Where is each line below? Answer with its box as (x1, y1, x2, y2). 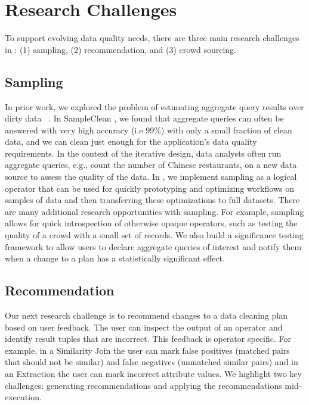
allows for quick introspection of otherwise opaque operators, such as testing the (5, 217, 298, 229)
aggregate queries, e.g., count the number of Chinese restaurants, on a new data (5, 158, 297, 171)
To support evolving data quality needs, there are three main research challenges (5, 32, 299, 44)
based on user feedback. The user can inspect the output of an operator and (5, 320, 283, 333)
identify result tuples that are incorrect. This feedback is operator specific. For (5, 332, 291, 345)
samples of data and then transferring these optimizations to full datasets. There (5, 194, 300, 206)
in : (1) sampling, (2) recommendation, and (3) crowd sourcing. (5, 43, 237, 55)
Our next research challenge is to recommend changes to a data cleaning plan (5, 309, 288, 322)
